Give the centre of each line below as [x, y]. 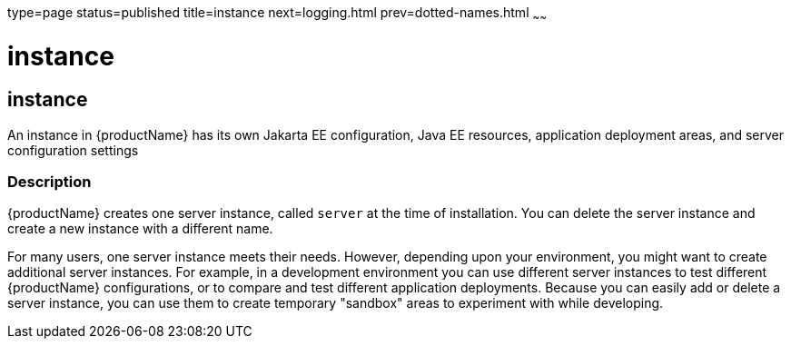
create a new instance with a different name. [140, 229]
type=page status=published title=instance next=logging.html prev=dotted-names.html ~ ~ [277, 14]
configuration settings [73, 150]
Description [49, 182]
